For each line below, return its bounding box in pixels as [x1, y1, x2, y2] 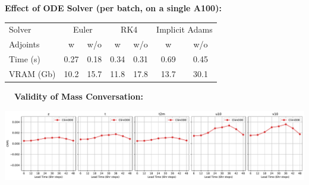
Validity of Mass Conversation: [14, 90, 143, 102]
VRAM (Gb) [9, 67, 56, 79]
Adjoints [9, 38, 40, 50]
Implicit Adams [156, 23, 213, 36]
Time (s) [9, 53, 40, 65]
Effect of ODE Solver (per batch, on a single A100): [5, 2, 222, 14]
